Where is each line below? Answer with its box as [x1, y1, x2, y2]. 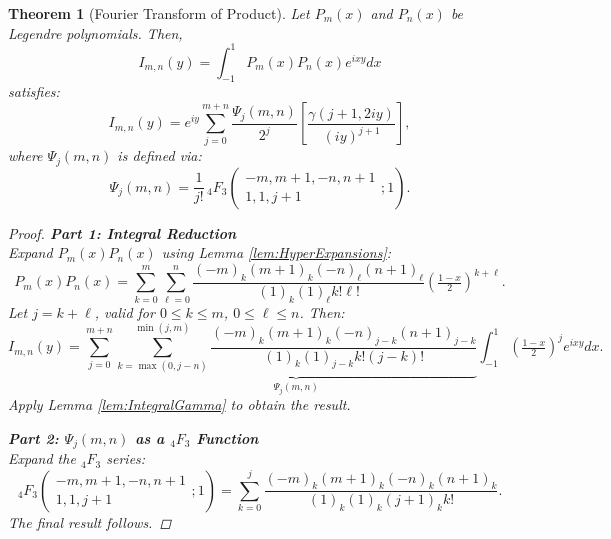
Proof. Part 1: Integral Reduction [8, 222, 237, 243]
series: [106, 448, 146, 469]
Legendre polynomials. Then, [8, 22, 183, 43]
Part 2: [8, 428, 59, 448]
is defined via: [117, 145, 202, 166]
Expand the [8, 448, 76, 469]
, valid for [94, 301, 155, 322]
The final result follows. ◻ [8, 511, 172, 532]
